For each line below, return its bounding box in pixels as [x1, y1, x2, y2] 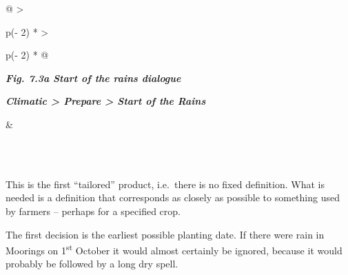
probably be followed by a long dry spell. [6, 256, 178, 271]
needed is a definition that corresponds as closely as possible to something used [6, 190, 340, 205]
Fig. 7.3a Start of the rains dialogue [6, 70, 181, 85]
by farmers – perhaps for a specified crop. [6, 203, 181, 218]
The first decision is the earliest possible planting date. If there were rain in [6, 227, 325, 241]
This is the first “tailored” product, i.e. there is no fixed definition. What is [6, 176, 325, 191]
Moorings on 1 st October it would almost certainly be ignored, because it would [6, 241, 342, 257]
